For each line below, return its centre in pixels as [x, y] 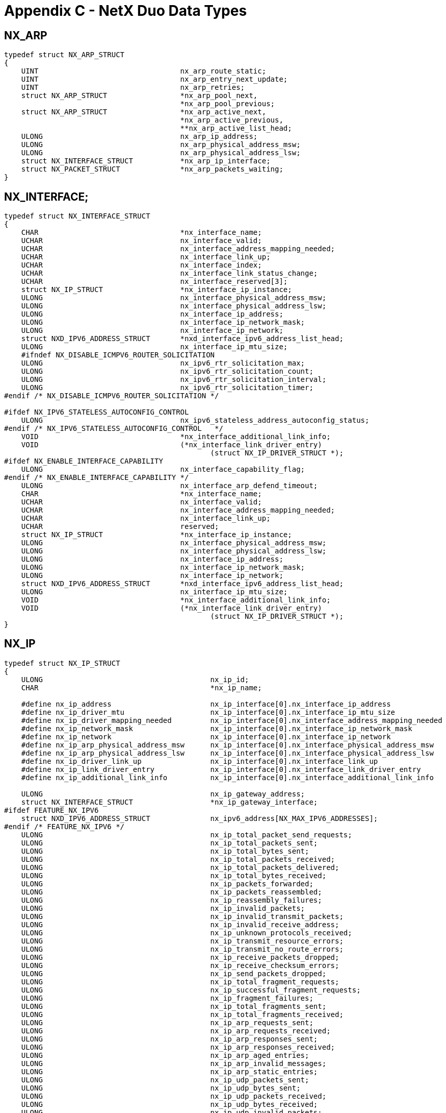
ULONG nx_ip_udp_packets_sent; [165, 1080]
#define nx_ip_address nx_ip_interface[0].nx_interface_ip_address [206, 704]
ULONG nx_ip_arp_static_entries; [169, 1071]
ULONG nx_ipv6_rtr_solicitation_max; [163, 363]
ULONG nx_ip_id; [135, 679]
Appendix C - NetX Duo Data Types [126, 11]
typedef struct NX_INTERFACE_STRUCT [77, 216]
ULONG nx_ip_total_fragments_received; [182, 1014]
